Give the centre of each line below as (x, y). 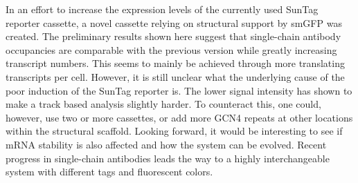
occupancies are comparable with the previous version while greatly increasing (171, 49)
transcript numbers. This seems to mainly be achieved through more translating (175, 63)
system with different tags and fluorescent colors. (109, 172)
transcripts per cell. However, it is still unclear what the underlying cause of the (175, 76)
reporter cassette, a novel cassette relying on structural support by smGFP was (174, 22)
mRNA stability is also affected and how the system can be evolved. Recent (166, 144)
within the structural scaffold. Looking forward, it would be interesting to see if (174, 131)
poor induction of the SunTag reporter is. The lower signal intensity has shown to (179, 90)
